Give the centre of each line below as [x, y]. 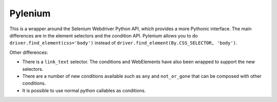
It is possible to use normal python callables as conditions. [84, 90]
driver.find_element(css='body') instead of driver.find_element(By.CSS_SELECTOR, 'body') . [123, 43]
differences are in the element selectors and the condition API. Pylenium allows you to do [104, 35]
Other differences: [29, 52]
